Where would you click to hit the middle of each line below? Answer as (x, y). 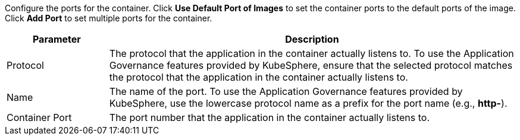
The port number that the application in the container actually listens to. (270, 117)
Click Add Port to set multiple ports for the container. (109, 18)
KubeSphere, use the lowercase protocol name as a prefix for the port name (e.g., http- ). (308, 103)
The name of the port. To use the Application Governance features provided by (286, 91)
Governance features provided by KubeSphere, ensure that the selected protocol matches (311, 65)
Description (312, 39)
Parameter (57, 39)
